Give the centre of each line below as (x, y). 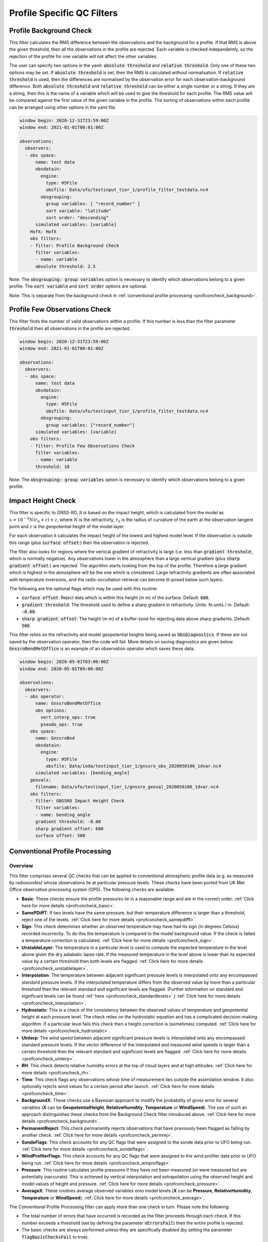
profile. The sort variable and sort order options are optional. (78, 286)
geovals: (41, 780)
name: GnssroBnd (55, 738)
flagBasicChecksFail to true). (55, 1237)
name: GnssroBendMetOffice (68, 703)
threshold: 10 (52, 466)
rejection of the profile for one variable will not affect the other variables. (83, 56)
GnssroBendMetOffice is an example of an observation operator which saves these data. (102, 649)
